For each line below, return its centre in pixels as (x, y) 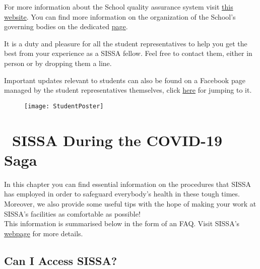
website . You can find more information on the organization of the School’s (120, 16)
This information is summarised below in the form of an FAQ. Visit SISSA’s (122, 223)
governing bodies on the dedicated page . (66, 26)
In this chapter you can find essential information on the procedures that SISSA (128, 184)
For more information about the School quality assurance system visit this (119, 7)
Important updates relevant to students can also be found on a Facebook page (125, 80)
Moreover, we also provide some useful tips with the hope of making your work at (130, 203)
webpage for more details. (44, 233)
